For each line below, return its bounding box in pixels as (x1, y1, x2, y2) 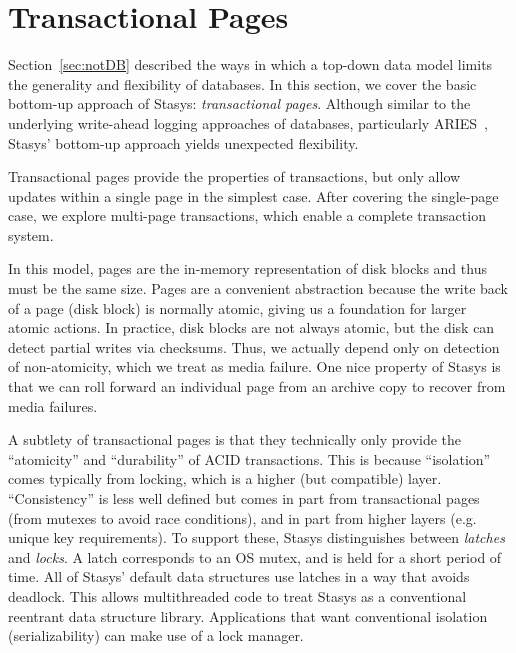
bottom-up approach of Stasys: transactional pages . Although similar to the (8, 93, 471, 114)
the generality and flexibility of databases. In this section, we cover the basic (8, 73, 477, 94)
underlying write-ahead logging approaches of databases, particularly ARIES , (8, 112, 489, 133)
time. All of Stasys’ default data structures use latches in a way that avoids (8, 566, 470, 587)
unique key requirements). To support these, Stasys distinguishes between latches (8, 527, 505, 548)
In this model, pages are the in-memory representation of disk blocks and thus (8, 258, 487, 279)
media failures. (8, 395, 98, 416)
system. (8, 224, 54, 245)
